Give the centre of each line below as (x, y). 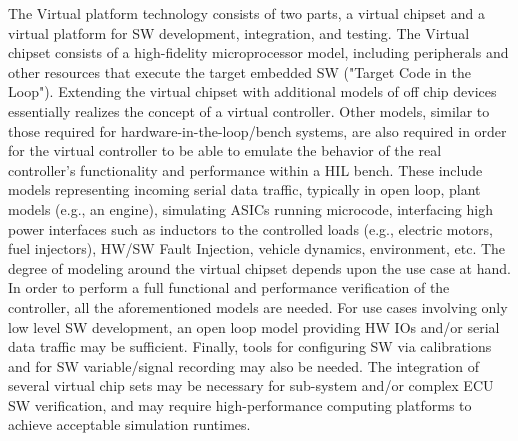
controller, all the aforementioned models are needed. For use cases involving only (258, 306)
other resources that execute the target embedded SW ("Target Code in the (239, 71)
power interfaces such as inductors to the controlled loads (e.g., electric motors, (250, 228)
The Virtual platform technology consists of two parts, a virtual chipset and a (246, 13)
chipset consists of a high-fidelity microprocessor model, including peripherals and (258, 52)
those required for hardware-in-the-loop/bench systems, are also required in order (257, 130)
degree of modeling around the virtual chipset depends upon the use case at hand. (259, 267)
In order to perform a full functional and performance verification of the (229, 287)
